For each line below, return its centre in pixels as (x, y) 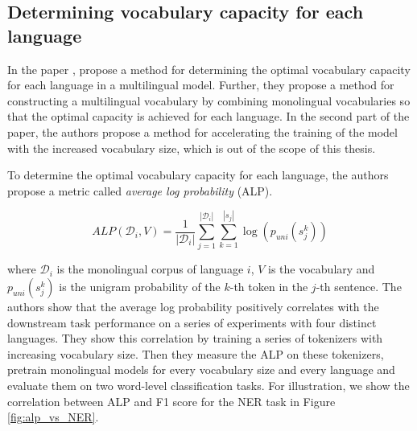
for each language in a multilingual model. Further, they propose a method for (201, 85)
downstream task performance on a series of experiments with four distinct (192, 322)
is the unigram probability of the (140, 287)
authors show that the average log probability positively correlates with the (193, 307)
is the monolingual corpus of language (150, 269)
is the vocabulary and (322, 269)
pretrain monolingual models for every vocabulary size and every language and (201, 369)
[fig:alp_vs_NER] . (53, 417)
